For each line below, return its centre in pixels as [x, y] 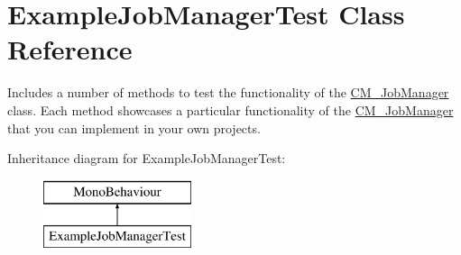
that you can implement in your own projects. [134, 127]
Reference [70, 49]
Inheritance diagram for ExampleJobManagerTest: [147, 158]
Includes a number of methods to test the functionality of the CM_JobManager [228, 92]
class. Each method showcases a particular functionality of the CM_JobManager [230, 109]
